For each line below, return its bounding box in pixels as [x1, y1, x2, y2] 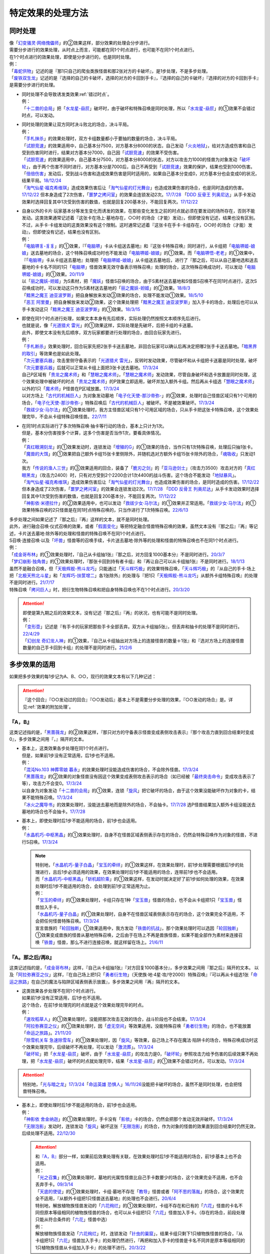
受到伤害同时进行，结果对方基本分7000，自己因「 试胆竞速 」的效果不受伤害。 [21, 149, 182, 155]
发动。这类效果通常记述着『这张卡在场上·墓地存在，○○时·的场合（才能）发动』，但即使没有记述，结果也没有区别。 [21, 215, 258, 221]
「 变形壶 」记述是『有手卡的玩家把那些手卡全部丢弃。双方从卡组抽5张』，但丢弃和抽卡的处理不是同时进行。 [22, 623, 242, 630]
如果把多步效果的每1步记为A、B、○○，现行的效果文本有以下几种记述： [9, 674, 157, 680]
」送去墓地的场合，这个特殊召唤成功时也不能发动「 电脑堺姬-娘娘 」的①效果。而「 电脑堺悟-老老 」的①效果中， [26, 250, 257, 256]
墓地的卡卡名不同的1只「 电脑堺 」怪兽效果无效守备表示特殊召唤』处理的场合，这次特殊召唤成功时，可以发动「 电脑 [21, 264, 256, 270]
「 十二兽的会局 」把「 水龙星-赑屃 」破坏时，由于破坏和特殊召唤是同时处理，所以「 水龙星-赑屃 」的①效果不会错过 [21, 105, 255, 111]
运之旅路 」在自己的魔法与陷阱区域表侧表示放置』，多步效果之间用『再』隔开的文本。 [9, 979, 182, 985]
